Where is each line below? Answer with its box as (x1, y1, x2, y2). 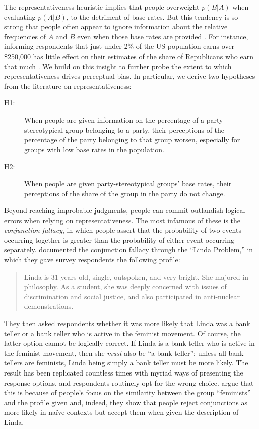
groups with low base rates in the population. (24, 144, 164, 154)
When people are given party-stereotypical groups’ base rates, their (24, 178, 232, 188)
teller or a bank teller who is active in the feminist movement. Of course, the (4, 328, 241, 338)
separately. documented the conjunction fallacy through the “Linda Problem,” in (4, 244, 253, 255)
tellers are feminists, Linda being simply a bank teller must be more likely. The (4, 357, 248, 368)
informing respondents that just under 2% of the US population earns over (4, 41, 235, 51)
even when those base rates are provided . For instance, (77, 31, 248, 41)
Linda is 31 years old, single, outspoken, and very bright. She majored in (24, 271, 248, 282)
